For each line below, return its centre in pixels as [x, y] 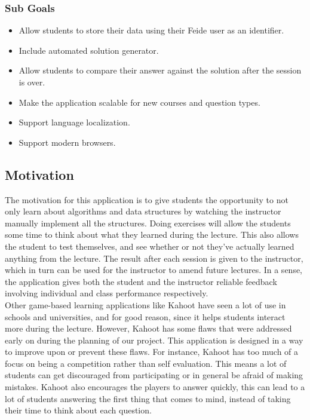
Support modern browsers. [67, 142]
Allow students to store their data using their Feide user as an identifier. [151, 30]
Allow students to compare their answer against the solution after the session [160, 70]
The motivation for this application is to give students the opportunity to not [147, 199]
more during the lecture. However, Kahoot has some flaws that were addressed [148, 328]
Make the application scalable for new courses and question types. [139, 102]
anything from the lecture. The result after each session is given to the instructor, [154, 258]
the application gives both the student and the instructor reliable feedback [141, 281]
